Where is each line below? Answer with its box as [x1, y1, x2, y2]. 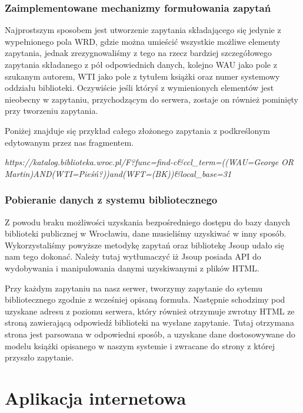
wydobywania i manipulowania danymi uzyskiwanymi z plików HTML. [5, 261, 259, 274]
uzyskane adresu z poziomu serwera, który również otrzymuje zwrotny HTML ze [5, 304, 295, 317]
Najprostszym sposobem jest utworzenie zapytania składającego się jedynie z [5, 24, 281, 36]
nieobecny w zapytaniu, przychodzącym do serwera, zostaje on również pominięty [5, 93, 298, 105]
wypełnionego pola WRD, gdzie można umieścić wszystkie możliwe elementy [5, 35, 281, 47]
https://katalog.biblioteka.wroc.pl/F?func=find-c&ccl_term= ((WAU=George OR [5, 156, 294, 168]
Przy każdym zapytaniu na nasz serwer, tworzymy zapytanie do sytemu [5, 281, 263, 294]
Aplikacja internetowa [5, 385, 187, 409]
